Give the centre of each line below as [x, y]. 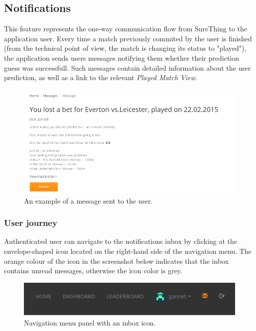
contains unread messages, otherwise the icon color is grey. [93, 271]
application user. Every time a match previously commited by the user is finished [128, 38]
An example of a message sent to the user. [88, 200]
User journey [31, 223]
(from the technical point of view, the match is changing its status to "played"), [125, 48]
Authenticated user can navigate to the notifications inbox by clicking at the [121, 241]
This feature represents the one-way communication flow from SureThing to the [126, 29]
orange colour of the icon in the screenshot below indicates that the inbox [117, 261]
